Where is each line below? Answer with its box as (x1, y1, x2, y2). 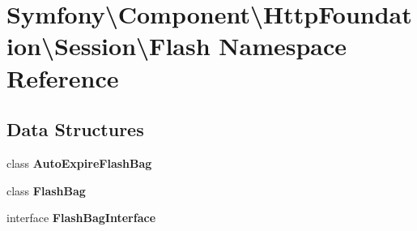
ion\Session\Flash (6, 29, 211, 62)
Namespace (219, 29, 347, 62)
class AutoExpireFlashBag (6, 154, 152, 171)
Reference (6, 61, 119, 94)
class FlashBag (6, 182, 86, 199)
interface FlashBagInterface (6, 209, 156, 226)
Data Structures (6, 117, 144, 142)
